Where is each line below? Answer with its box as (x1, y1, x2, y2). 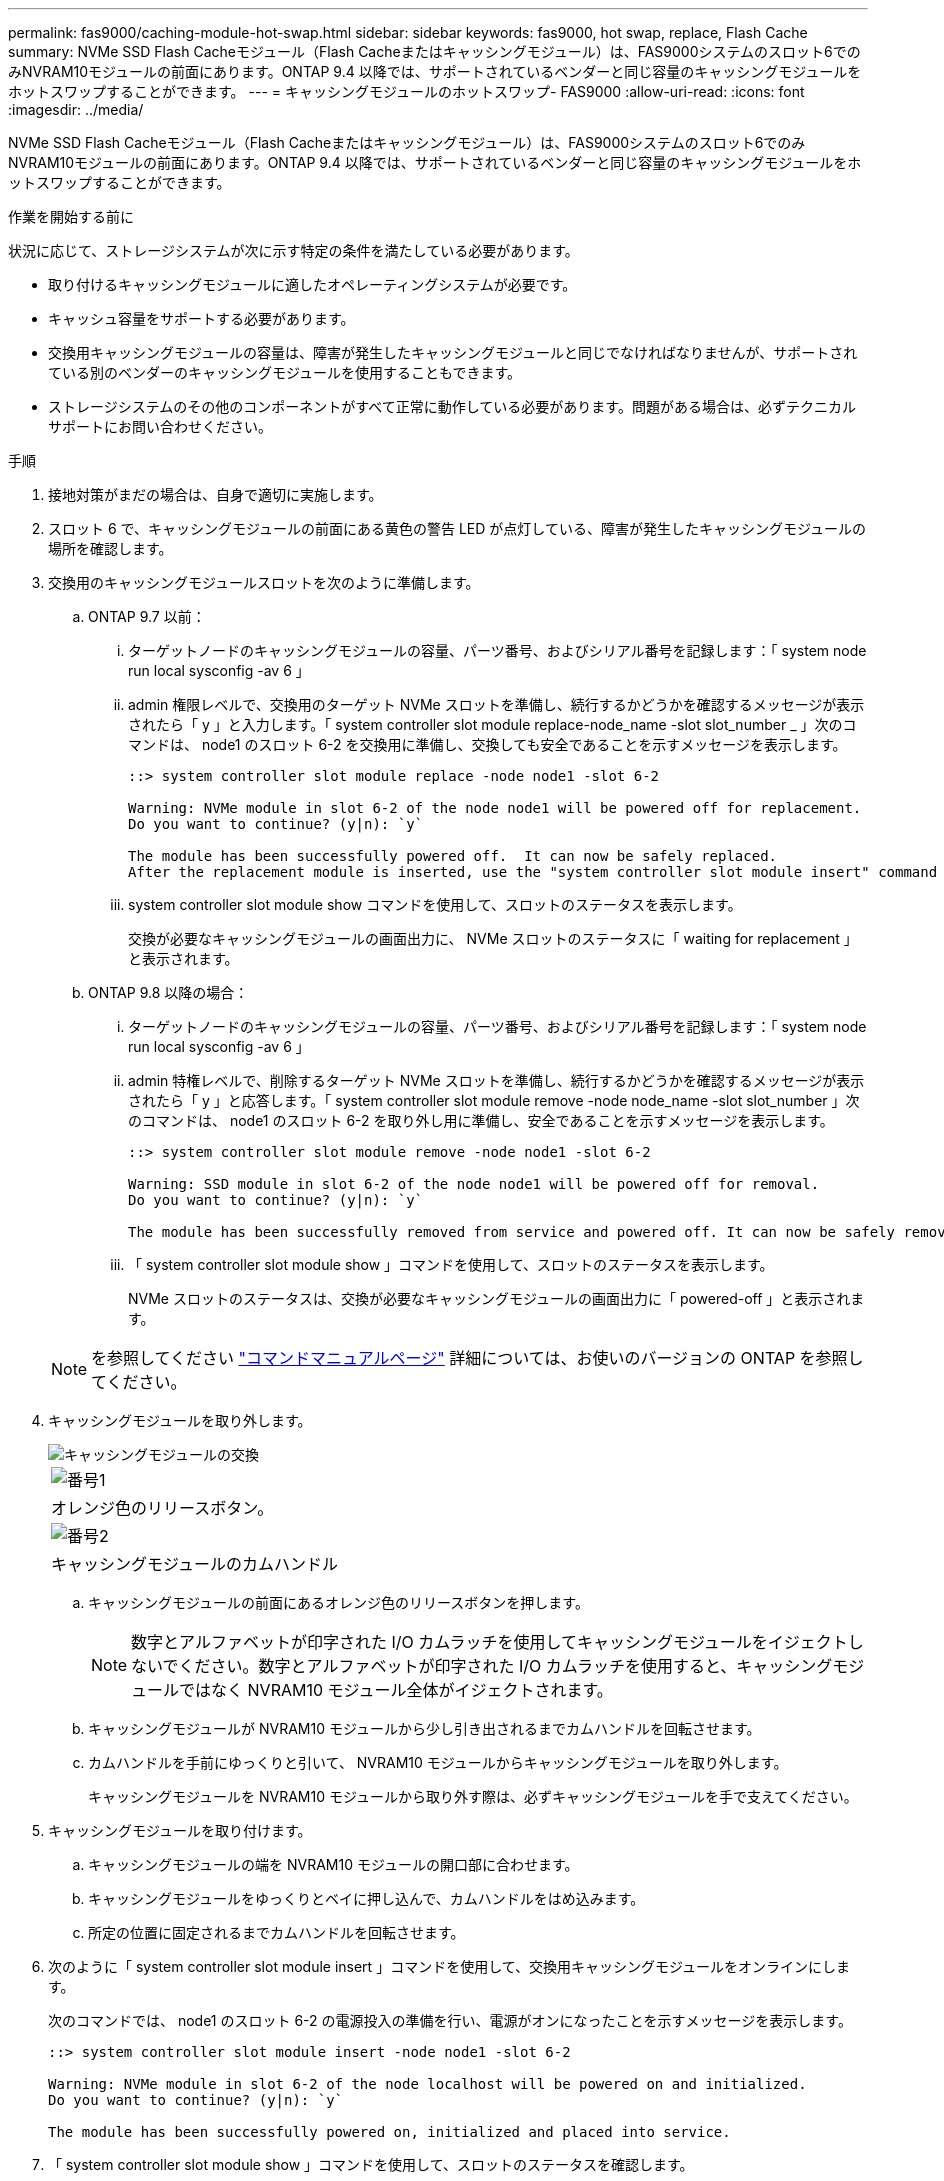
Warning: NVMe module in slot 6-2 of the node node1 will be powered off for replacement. (128, 800, 862, 816)
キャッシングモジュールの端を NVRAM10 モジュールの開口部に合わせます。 (88, 1856, 579, 1873)
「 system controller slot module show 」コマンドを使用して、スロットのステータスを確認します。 (48, 2156, 694, 2173)
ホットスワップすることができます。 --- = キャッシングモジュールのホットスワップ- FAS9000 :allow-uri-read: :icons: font (8, 83, 805, 100)
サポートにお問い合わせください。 (48, 418, 272, 435)
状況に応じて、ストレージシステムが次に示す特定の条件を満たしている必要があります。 (8, 242, 579, 259)
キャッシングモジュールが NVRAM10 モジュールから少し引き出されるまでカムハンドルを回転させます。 (88, 1720, 761, 1737)
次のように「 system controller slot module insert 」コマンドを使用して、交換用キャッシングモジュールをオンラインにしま (48, 1958, 851, 1975)
